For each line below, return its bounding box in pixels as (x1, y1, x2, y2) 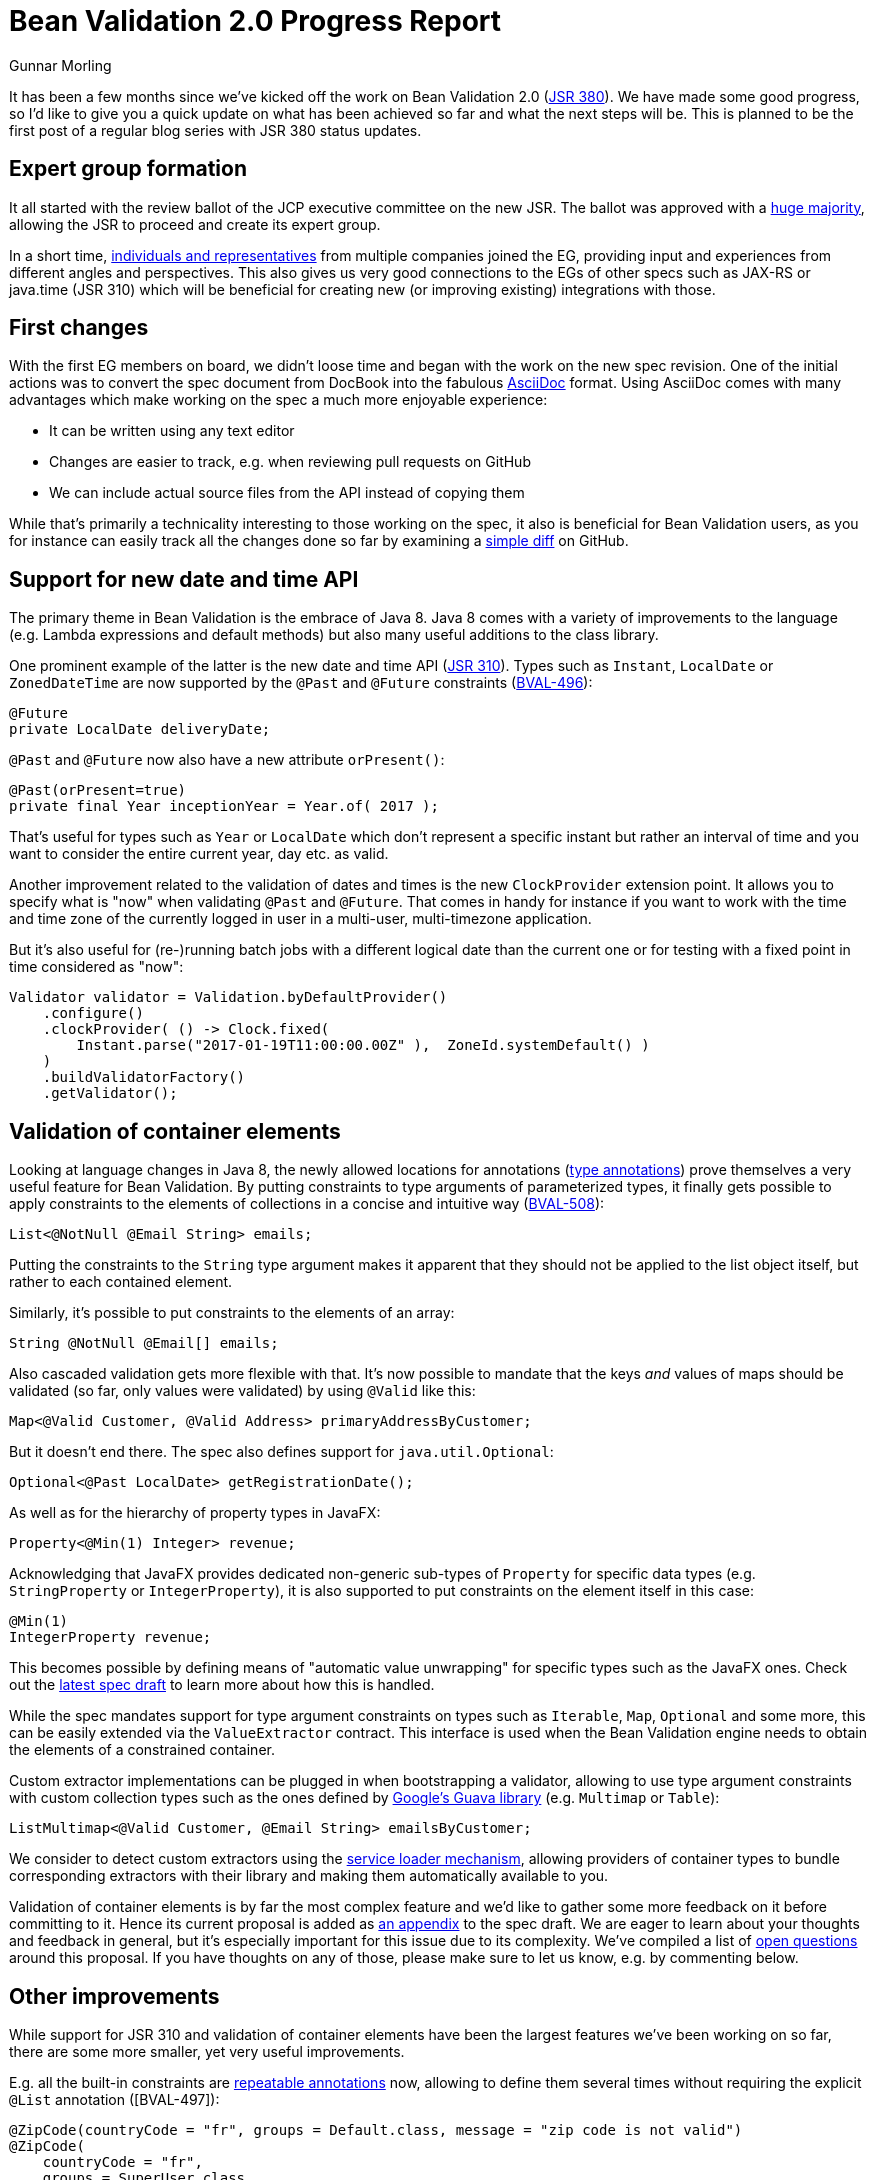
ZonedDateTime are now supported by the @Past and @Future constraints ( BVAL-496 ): (9, 674, 593, 692)
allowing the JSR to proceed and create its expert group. (9, 215, 381, 233)
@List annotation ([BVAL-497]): (9, 2090, 220, 2108)
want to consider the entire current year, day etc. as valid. (9, 845, 389, 863)
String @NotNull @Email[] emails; (9, 1335, 279, 1352)
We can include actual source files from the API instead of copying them (49, 484, 525, 502)
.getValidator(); (42, 1085, 178, 1102)
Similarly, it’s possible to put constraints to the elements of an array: (9, 1304, 455, 1322)
